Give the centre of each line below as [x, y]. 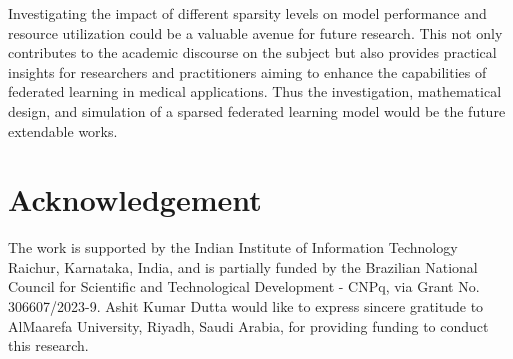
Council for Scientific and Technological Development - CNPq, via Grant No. [244, 286]
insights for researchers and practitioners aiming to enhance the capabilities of [247, 71]
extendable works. [63, 130]
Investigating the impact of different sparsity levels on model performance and [247, 13]
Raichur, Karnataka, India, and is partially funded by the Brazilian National [243, 266]
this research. [48, 345]
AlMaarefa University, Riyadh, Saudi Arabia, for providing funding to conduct [248, 325]
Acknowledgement [135, 199]
